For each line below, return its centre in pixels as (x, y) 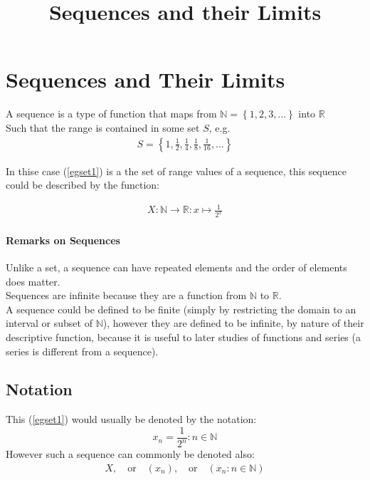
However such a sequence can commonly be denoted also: (130, 454)
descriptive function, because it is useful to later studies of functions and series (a (183, 336)
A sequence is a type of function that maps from (111, 114)
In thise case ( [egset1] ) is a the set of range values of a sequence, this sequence (176, 171)
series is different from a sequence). (82, 351)
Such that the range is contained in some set (103, 127)
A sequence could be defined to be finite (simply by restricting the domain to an (181, 309)
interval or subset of (49, 323)
